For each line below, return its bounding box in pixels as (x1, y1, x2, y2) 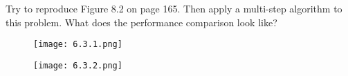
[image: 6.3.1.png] (33, 39, 122, 50)
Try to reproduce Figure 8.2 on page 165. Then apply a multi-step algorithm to (6, 1, 342, 15)
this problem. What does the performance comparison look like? (6, 15, 277, 29)
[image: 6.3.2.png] (33, 60, 122, 70)
